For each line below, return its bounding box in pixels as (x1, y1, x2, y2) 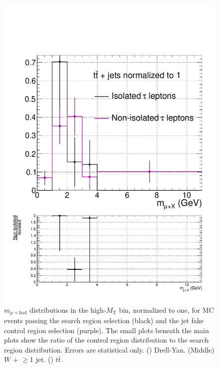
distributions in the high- (29, 304, 106, 315)
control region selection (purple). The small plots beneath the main (4, 325, 209, 335)
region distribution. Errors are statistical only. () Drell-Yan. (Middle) (4, 344, 215, 355)
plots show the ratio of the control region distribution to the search (4, 335, 209, 345)
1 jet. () (30, 354, 54, 365)
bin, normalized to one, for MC (119, 304, 214, 315)
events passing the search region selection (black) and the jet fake (4, 315, 204, 325)
